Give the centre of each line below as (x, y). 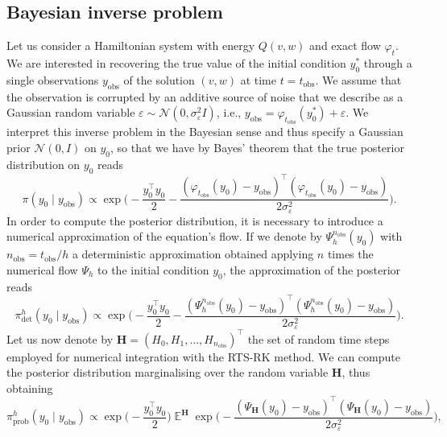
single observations (53, 79)
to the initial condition (153, 269)
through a (388, 63)
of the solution (159, 79)
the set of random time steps (319, 338)
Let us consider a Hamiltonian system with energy (131, 45)
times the (350, 254)
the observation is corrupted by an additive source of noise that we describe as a (205, 96)
